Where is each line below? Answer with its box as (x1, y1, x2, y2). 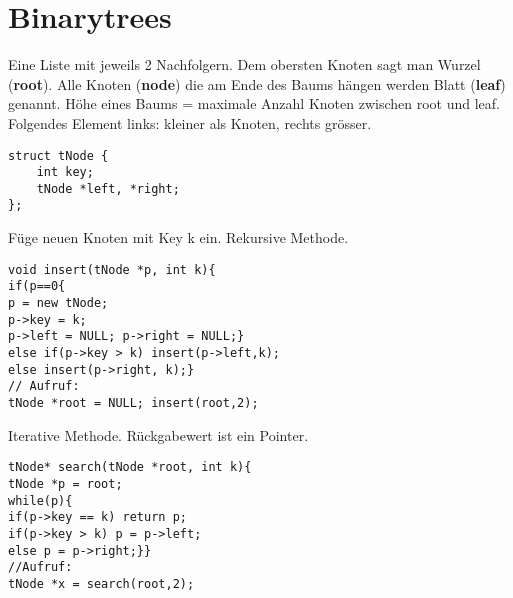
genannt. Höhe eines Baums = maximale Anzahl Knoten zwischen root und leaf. (8, 93, 500, 114)
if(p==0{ (8, 279, 66, 294)
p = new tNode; (8, 296, 109, 311)
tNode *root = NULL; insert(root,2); (8, 395, 259, 410)
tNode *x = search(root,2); (8, 576, 195, 591)
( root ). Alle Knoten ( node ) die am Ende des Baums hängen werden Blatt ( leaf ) (8, 73, 506, 94)
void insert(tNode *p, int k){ (8, 262, 216, 277)
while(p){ (8, 493, 73, 508)
